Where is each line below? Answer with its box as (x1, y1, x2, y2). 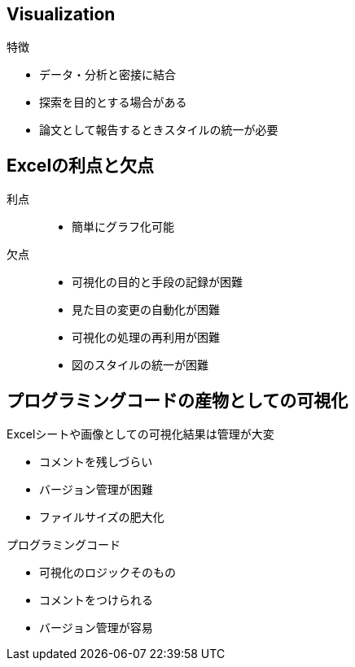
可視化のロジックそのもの (39, 565, 176, 580)
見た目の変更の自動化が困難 (72, 303, 220, 317)
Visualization (7, 4, 116, 24)
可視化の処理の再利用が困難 (72, 330, 220, 345)
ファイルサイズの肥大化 (39, 510, 164, 525)
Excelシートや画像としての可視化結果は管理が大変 (7, 427, 274, 442)
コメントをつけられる (39, 593, 153, 608)
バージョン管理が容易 (39, 621, 153, 635)
